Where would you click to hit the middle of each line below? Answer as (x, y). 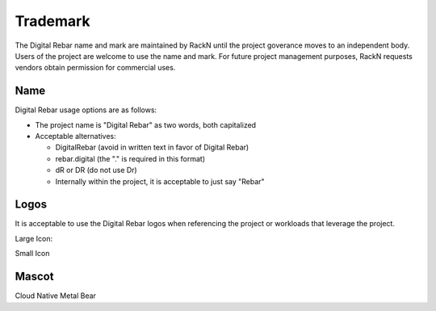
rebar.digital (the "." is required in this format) (130, 158)
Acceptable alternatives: (75, 137)
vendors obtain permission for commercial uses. (95, 68)
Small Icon (32, 254)
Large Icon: (34, 238)
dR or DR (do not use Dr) (96, 170)
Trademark (52, 21)
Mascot (34, 277)
